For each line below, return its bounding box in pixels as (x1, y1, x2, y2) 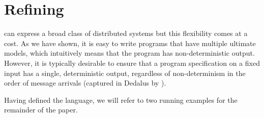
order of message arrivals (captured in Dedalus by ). (4, 77, 166, 88)
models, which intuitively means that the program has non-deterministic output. (4, 48, 255, 58)
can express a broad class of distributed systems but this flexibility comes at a (4, 28, 248, 38)
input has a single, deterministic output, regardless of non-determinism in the (4, 67, 246, 78)
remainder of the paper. (4, 104, 78, 115)
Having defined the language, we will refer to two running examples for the (4, 94, 238, 105)
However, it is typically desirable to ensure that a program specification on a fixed (4, 57, 260, 68)
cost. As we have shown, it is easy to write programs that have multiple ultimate (4, 37, 256, 48)
